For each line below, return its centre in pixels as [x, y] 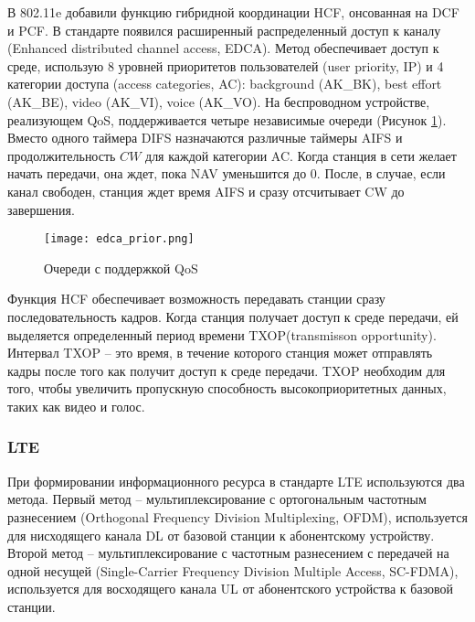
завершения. [41, 209]
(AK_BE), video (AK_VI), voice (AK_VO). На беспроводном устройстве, [219, 101]
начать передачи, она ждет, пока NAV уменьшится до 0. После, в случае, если [227, 173]
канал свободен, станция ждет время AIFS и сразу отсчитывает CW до [206, 191]
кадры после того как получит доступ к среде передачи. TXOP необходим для [227, 370]
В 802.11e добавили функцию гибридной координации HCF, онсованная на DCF [233, 12]
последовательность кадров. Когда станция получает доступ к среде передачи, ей [233, 316]
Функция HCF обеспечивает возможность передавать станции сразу [196, 299]
